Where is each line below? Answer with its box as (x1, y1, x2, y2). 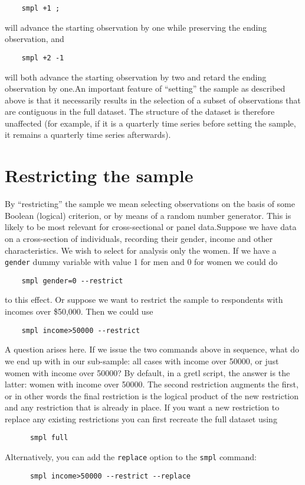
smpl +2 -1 (21, 53, 64, 62)
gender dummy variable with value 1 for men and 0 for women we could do (5, 256, 278, 268)
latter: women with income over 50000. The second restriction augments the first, (5, 378, 299, 390)
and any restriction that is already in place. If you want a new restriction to (5, 401, 280, 413)
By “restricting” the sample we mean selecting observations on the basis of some (5, 198, 295, 210)
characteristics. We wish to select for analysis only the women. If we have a (5, 244, 277, 256)
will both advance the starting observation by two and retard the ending (5, 70, 267, 83)
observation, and (5, 33, 64, 45)
